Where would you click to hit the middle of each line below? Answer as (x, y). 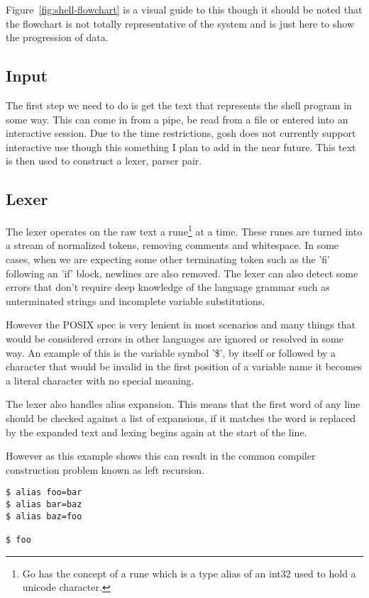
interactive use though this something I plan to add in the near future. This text (181, 146)
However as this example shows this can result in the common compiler (161, 456)
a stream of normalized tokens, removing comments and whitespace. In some (172, 245)
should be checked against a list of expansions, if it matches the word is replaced (181, 417)
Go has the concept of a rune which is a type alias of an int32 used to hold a (189, 573)
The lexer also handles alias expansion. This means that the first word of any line (183, 404)
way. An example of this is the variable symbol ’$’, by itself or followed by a (171, 352)
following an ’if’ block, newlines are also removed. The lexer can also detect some (182, 273)
